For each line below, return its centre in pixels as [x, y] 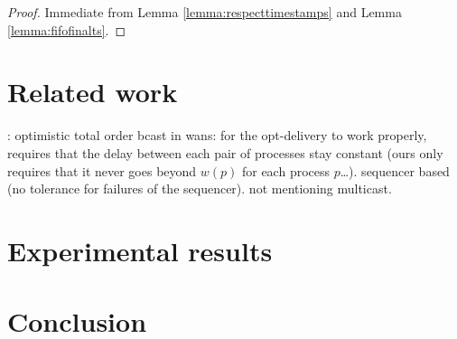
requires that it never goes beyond [102, 170]
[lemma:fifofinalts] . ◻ [67, 29]
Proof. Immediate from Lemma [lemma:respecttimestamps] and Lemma [205, 12]
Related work [93, 92]
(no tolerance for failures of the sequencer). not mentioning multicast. [200, 188]
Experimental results [140, 250]
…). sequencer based [395, 170]
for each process [286, 170]
